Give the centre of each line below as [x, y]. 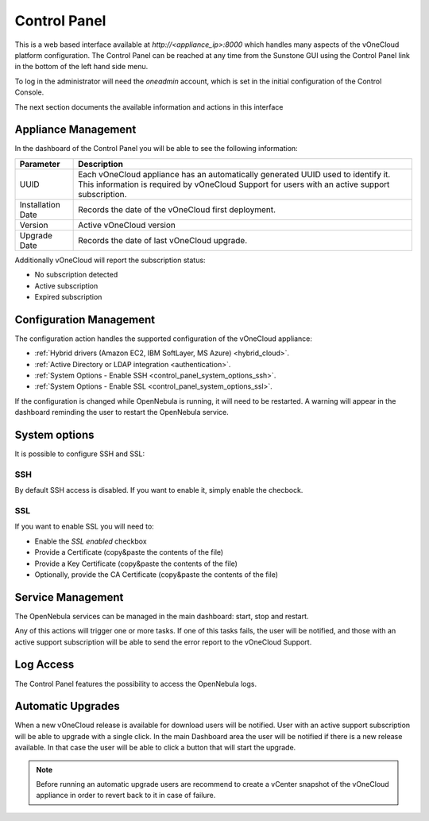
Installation [40, 204]
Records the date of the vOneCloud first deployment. [177, 209]
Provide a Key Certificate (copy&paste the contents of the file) [136, 563]
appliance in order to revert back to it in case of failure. [126, 796]
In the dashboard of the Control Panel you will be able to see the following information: [156, 149]
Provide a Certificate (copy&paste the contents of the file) [129, 552]
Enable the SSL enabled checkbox [91, 541]
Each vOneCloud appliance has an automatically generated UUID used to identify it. [234, 174]
